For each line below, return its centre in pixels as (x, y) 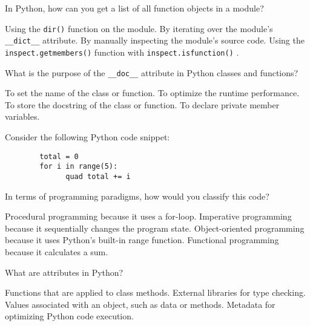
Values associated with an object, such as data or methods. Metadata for (140, 304)
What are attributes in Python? (64, 272)
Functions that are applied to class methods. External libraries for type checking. (155, 292)
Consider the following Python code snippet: (87, 137)
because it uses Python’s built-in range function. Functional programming (142, 240)
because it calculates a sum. (57, 251)
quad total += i (98, 176)
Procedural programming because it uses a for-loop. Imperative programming (148, 216)
